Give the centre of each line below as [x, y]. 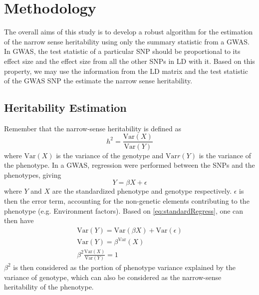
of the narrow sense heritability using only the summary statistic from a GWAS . [127, 41]
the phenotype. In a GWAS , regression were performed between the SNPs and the [129, 165]
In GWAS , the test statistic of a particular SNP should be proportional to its [122, 51]
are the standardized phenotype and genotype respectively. [142, 191]
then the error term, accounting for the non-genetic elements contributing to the [127, 200]
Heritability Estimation [65, 108]
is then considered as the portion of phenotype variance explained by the [124, 267]
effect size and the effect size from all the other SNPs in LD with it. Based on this [129, 61]
